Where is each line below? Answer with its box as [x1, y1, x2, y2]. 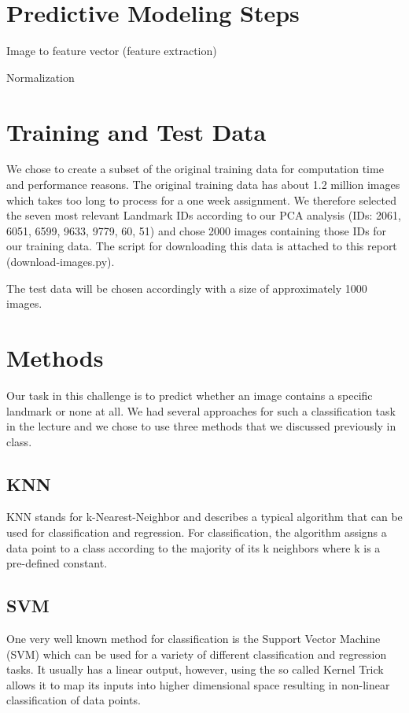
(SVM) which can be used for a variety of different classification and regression [6, 645, 387, 662]
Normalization [6, 68, 75, 85]
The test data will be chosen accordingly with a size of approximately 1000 [6, 279, 367, 296]
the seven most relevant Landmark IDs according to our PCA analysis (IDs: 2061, [6, 207, 401, 224]
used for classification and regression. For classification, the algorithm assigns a [6, 524, 387, 541]
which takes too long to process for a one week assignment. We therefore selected [6, 191, 396, 208]
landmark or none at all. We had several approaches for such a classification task [6, 402, 396, 419]
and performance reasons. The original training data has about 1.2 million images [6, 176, 400, 193]
